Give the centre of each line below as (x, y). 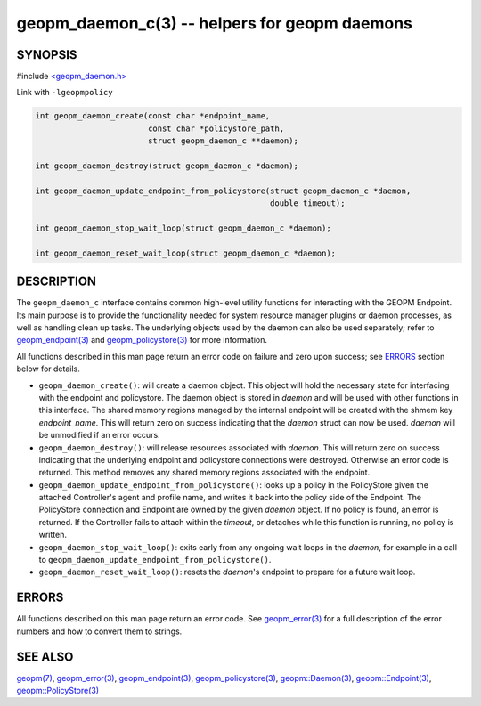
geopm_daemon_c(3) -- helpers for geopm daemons (215, 23)
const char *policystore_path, (216, 128)
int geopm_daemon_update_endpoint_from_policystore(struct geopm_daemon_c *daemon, (223, 191)
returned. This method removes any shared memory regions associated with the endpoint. (204, 473)
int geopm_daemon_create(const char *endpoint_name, (153, 116)
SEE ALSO (45, 657)
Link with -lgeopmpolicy (65, 93)
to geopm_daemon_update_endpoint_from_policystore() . (155, 560)
